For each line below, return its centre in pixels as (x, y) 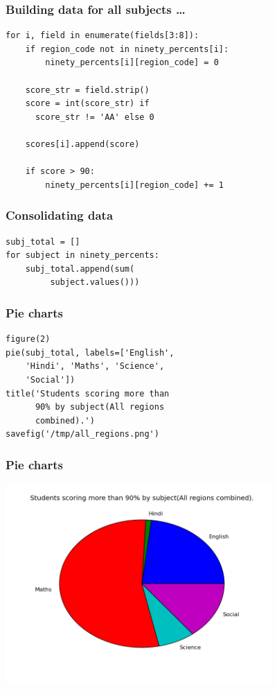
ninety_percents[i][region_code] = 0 (132, 63)
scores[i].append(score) (82, 144)
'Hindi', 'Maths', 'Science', (95, 366)
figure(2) (28, 339)
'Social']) (50, 380)
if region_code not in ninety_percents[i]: (127, 49)
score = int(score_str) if (87, 104)
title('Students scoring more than (88, 393)
